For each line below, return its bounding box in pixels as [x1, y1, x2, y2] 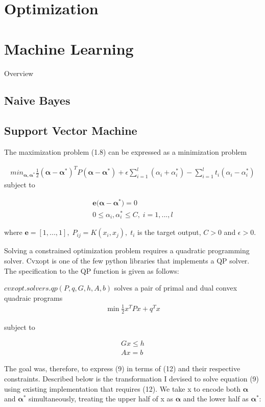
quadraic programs [4, 292, 63, 303]
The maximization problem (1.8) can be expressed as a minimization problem [4, 147, 247, 157]
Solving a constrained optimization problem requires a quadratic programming [4, 245, 250, 256]
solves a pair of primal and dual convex [114, 282, 237, 293]
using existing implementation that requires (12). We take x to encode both [4, 383, 241, 394]
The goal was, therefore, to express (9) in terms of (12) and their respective [4, 363, 240, 374]
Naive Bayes [4, 92, 70, 108]
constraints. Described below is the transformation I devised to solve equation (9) [4, 373, 259, 384]
